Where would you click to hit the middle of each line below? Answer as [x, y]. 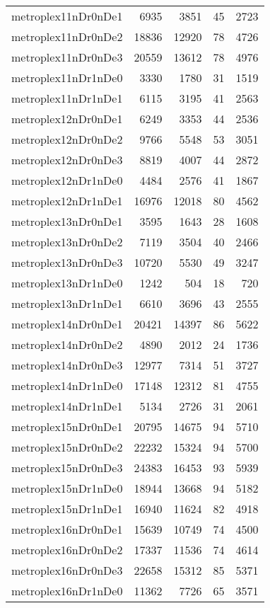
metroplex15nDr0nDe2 [67, 447]
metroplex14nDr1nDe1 [67, 406]
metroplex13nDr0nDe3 [67, 262]
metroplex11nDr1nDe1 [67, 98]
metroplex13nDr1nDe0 [67, 283]
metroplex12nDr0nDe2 [67, 139]
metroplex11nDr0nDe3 [67, 57]
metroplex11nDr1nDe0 [67, 78]
